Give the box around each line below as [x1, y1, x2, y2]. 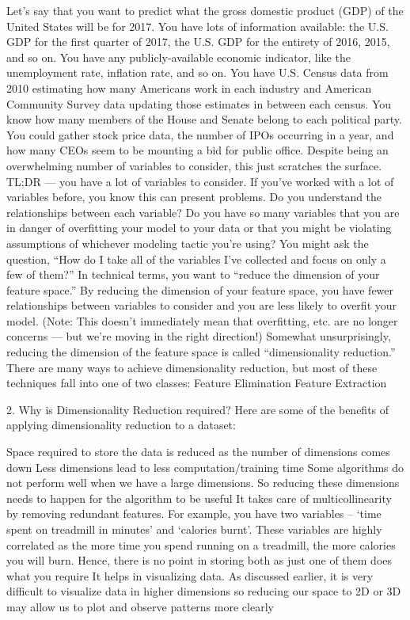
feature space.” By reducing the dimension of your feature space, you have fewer [6, 281, 394, 298]
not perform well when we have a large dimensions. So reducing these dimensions [6, 474, 400, 491]
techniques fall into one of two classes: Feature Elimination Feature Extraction [6, 375, 387, 391]
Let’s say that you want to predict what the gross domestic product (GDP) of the [6, 2, 404, 18]
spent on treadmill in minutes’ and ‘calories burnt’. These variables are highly [6, 521, 382, 537]
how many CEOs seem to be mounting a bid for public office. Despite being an [6, 142, 389, 158]
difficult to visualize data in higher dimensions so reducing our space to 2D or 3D [6, 583, 401, 599]
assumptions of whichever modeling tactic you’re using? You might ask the [6, 234, 369, 251]
